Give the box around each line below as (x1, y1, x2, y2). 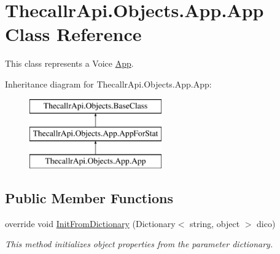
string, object (190, 217, 240, 230)
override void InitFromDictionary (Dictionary (5, 217, 176, 230)
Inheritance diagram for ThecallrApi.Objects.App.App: (5, 77, 212, 90)
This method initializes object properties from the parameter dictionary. (5, 237, 273, 250)
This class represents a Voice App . (5, 57, 134, 70)
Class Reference (5, 21, 142, 47)
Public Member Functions (5, 188, 173, 207)
